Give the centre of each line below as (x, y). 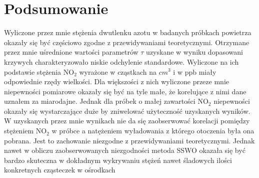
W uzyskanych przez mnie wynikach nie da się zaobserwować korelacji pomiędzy (127, 121)
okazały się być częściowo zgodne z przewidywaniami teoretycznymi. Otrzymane (127, 42)
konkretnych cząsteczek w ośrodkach (60, 170)
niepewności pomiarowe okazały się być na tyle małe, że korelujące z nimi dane (125, 91)
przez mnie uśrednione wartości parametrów (71, 52)
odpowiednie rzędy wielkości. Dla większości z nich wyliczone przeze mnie (116, 81)
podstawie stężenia (33, 71)
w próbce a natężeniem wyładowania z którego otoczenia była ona (153, 131)
